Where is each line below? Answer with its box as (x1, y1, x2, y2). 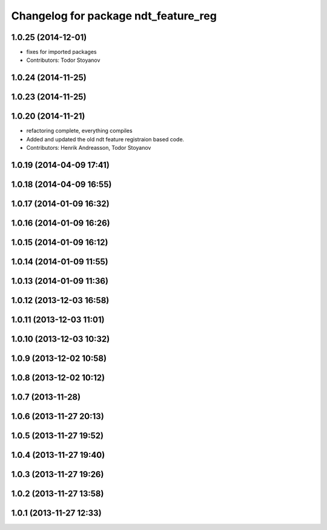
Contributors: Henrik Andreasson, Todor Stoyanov (26, 144, 151, 152)
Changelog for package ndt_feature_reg (11, 9, 217, 22)
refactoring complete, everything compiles (26, 127, 133, 135)
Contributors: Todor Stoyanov (26, 56, 101, 64)
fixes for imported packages (26, 49, 97, 56)
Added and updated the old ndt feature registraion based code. (26, 135, 185, 143)
